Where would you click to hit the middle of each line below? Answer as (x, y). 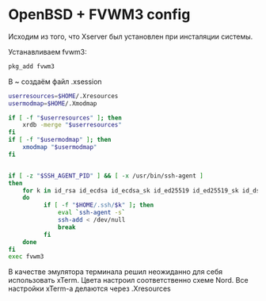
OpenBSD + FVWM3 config (99, 15)
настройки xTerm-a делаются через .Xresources (90, 289)
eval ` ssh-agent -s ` (92, 213)
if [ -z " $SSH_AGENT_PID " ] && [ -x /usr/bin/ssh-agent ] (106, 176)
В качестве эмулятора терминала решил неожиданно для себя (116, 272)
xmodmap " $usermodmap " (60, 147)
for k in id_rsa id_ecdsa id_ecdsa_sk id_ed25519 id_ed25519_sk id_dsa (143, 191)
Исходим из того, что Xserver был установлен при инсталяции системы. (131, 36)
